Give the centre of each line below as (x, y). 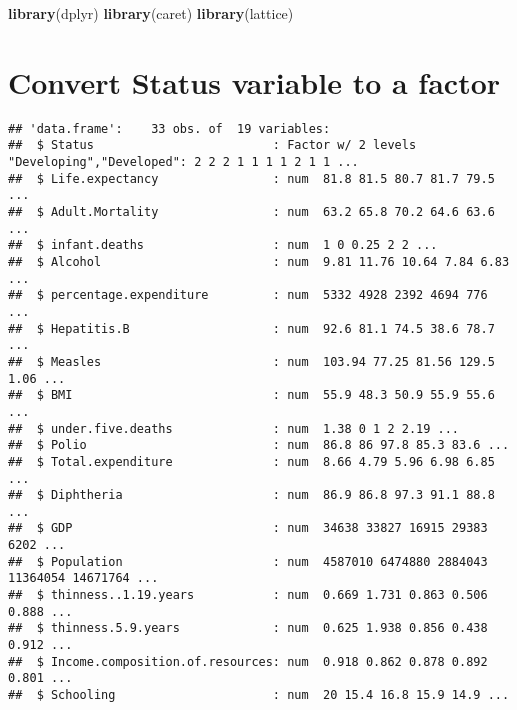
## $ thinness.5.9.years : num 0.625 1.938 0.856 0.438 (248, 628)
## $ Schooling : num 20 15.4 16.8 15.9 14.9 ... (259, 695)
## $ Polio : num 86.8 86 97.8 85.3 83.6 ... (259, 445)
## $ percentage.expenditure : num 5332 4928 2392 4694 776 (248, 295)
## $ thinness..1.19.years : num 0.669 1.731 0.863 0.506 (248, 595)
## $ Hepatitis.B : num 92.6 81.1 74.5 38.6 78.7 (251, 328)
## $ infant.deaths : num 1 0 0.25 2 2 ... (223, 245)
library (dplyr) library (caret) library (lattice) (151, 13)
